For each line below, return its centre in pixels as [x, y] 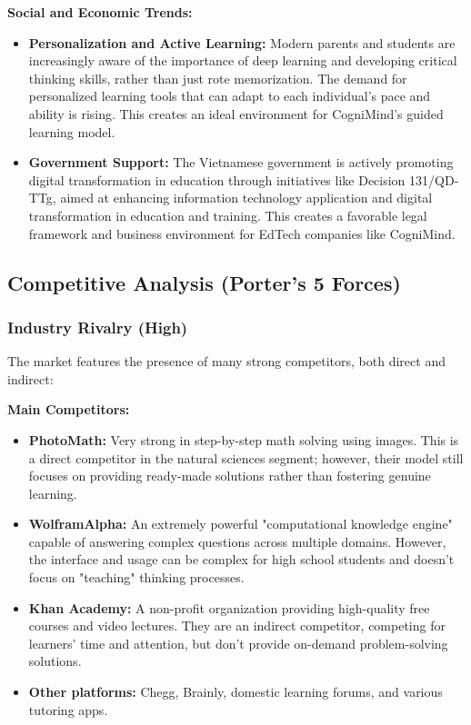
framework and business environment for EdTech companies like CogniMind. [242, 233]
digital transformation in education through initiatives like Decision [217, 179]
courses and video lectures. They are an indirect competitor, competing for [237, 626]
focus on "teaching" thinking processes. [136, 577]
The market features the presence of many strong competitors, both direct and [226, 361]
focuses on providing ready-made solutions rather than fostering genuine [230, 476]
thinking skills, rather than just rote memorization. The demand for [218, 78]
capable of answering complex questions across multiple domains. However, [237, 541]
